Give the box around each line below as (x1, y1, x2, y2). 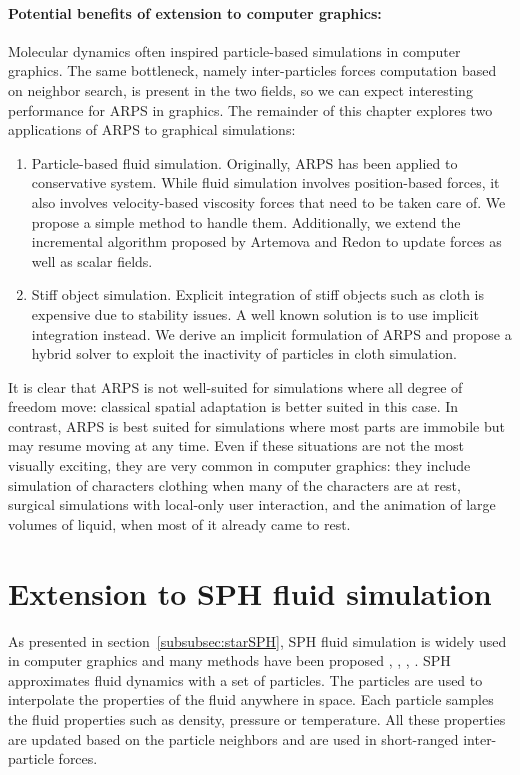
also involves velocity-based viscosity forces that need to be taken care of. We (31, 191, 506, 212)
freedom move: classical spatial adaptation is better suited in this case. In (8, 396, 459, 417)
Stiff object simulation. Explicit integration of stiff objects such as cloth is (31, 284, 484, 305)
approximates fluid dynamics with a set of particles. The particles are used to (8, 669, 483, 690)
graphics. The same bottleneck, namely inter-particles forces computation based (8, 60, 497, 81)
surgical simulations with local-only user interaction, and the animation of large (8, 494, 496, 515)
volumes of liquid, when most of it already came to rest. (8, 513, 351, 534)
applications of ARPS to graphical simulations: (8, 119, 296, 140)
